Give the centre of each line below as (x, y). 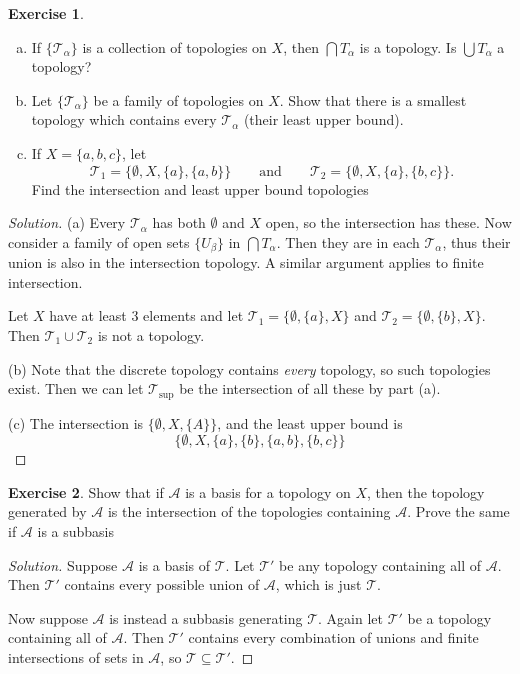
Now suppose (48, 617)
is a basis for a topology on (268, 491)
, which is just (318, 584)
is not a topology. (151, 334)
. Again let (351, 617)
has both (179, 222)
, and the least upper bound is (310, 422)
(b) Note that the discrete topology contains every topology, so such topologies (249, 368)
